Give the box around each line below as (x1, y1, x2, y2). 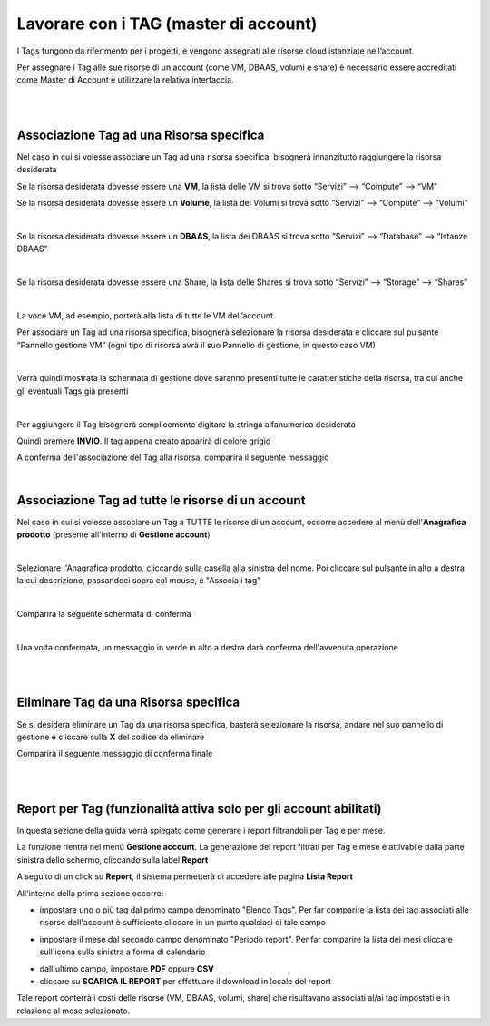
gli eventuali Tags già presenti (16, 386, 129, 396)
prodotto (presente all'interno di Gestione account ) (16, 529, 211, 540)
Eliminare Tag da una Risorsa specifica (16, 695, 240, 710)
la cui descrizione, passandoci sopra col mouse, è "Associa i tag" (16, 575, 261, 586)
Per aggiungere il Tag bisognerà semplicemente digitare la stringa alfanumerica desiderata (16, 418, 356, 430)
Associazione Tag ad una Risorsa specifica (16, 127, 265, 142)
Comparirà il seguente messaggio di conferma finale (16, 748, 213, 759)
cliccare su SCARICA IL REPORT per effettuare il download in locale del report (39, 975, 331, 986)
